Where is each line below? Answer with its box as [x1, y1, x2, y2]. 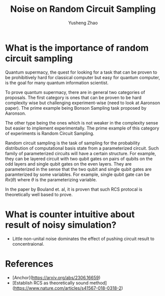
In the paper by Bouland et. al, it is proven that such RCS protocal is [5, 186, 142, 192]
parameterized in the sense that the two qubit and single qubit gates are [5, 166, 152, 172]
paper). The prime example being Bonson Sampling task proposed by [5, 105, 147, 111]
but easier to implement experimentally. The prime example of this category [5, 125, 160, 131]
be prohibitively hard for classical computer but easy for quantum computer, [5, 74, 161, 80]
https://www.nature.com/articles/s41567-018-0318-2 [14, 285, 122, 291]
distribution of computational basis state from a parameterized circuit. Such [5, 145, 159, 151]
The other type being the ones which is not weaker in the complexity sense [5, 120, 158, 126]
